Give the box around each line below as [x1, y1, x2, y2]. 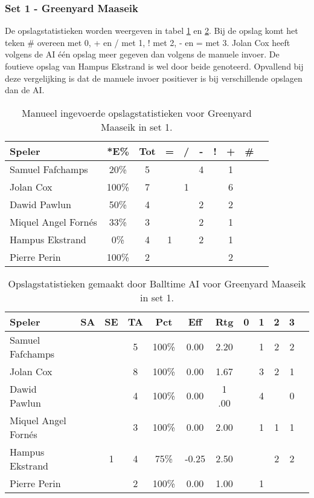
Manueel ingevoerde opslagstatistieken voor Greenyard [22, 105, 252, 120]
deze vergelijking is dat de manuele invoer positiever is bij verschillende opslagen [5, 71, 303, 84]
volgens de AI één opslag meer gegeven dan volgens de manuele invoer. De [5, 48, 280, 61]
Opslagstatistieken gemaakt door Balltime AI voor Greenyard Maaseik [8, 276, 306, 290]
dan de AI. [5, 84, 45, 96]
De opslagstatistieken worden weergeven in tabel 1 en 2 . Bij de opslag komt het [5, 24, 298, 37]
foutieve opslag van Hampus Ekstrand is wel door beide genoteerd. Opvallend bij [5, 60, 304, 72]
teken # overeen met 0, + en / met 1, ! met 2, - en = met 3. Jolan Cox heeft [5, 36, 290, 48]
